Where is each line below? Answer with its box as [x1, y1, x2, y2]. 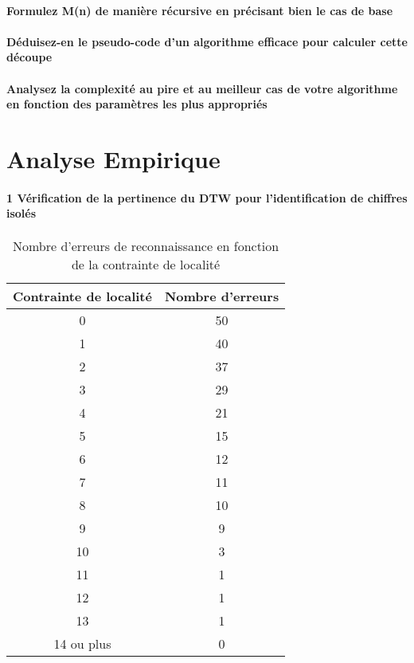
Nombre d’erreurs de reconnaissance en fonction [12, 236, 279, 255]
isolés [6, 205, 37, 222]
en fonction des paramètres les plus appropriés [6, 96, 268, 112]
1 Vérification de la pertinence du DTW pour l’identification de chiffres [6, 189, 408, 206]
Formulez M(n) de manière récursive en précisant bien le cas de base [6, 2, 393, 18]
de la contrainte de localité [71, 254, 221, 273]
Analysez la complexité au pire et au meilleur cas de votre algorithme [6, 80, 398, 96]
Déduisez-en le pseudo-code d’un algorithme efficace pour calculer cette [6, 33, 408, 49]
